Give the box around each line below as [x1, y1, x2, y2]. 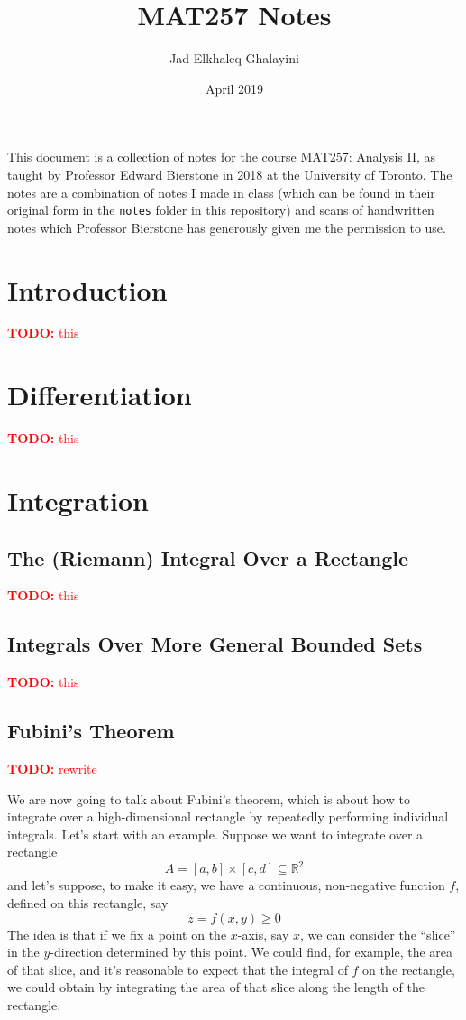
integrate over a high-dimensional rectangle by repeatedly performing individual [7, 807, 449, 826]
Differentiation [7, 376, 192, 413]
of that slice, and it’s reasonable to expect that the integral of [7, 960, 348, 978]
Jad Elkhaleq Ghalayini [169, 49, 299, 68]
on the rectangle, [362, 960, 455, 978]
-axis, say [237, 924, 289, 943]
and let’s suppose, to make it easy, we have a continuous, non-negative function [7, 876, 445, 895]
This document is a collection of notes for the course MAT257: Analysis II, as [7, 147, 436, 166]
